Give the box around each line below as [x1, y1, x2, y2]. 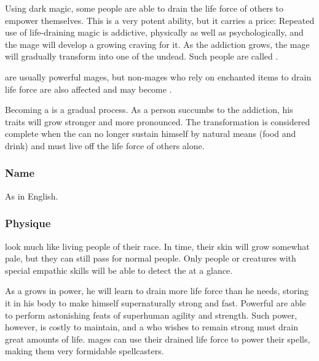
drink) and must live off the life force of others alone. [5, 139, 205, 152]
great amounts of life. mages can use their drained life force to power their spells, [5, 332, 310, 345]
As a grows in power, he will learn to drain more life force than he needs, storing [5, 284, 309, 297]
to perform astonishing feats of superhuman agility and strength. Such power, [5, 308, 297, 321]
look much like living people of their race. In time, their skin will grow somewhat [5, 239, 310, 252]
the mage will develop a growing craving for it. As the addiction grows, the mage [5, 37, 310, 50]
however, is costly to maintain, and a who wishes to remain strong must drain [5, 320, 298, 333]
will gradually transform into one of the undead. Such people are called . [5, 50, 278, 63]
